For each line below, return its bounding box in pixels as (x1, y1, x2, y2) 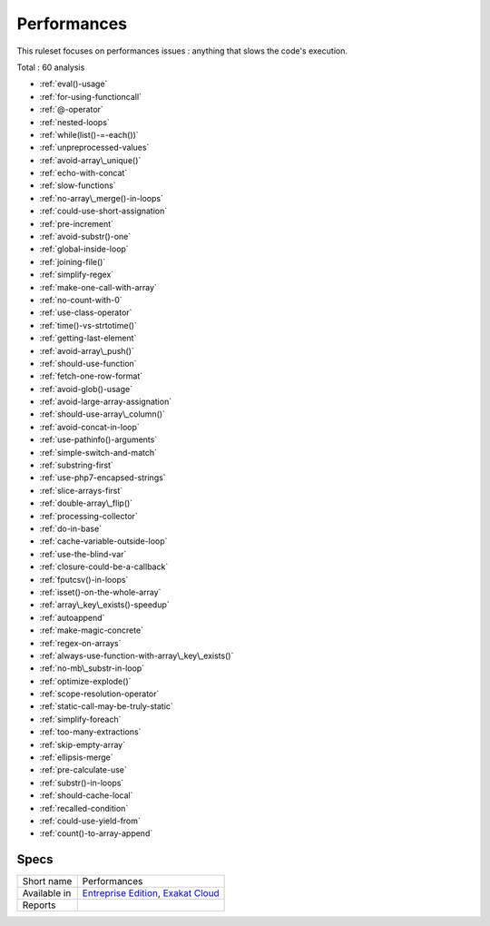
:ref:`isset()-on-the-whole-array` (39, 586, 162, 597)
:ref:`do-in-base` (39, 523, 103, 534)
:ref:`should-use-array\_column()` (39, 409, 165, 419)
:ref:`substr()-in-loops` (39, 777, 124, 788)
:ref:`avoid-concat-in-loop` (39, 421, 140, 432)
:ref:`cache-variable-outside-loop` (39, 536, 168, 547)
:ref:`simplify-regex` (39, 269, 114, 281)
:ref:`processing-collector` (39, 510, 138, 521)
